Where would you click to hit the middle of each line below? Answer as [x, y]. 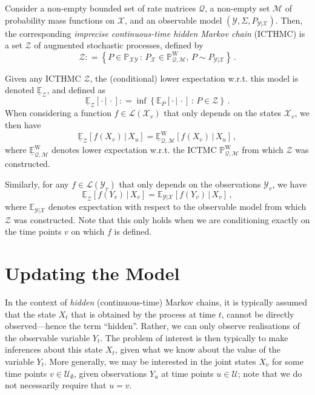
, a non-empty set [237, 8]
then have [23, 125]
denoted [20, 90]
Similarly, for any [37, 184]
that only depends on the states [223, 113]
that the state [31, 314]
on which [88, 231]
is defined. [133, 231]
